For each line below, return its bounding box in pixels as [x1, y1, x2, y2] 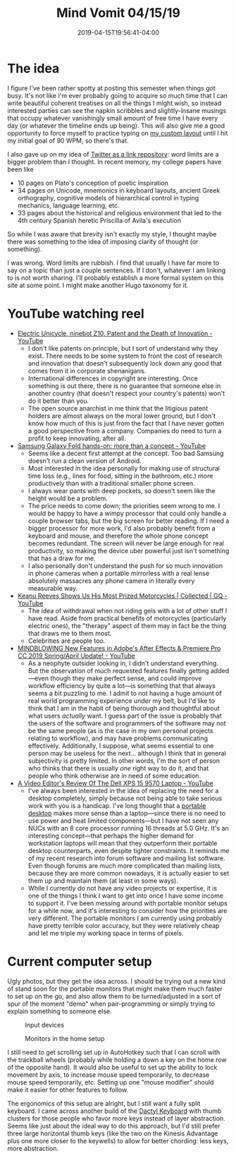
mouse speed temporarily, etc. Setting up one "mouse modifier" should [7, 1078, 214, 1086]
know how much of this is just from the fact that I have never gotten [27, 418, 225, 428]
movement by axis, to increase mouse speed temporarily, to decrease [7, 1070, 210, 1079]
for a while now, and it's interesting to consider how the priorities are [27, 906, 228, 915]
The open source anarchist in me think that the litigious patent [27, 404, 209, 412]
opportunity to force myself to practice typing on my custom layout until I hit [7, 128, 228, 137]
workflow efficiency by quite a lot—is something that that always [27, 681, 216, 689]
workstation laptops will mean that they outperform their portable [27, 838, 218, 848]
